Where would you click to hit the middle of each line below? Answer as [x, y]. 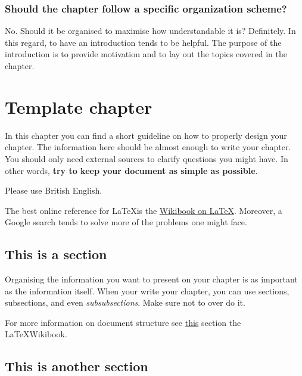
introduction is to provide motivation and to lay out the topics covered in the [146, 54]
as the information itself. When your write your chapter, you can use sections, [147, 290]
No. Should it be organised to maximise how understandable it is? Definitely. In [150, 31]
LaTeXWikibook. [36, 334]
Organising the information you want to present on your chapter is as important [151, 279]
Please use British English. [54, 190]
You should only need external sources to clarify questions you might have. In [147, 158]
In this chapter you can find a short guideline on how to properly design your [146, 135]
